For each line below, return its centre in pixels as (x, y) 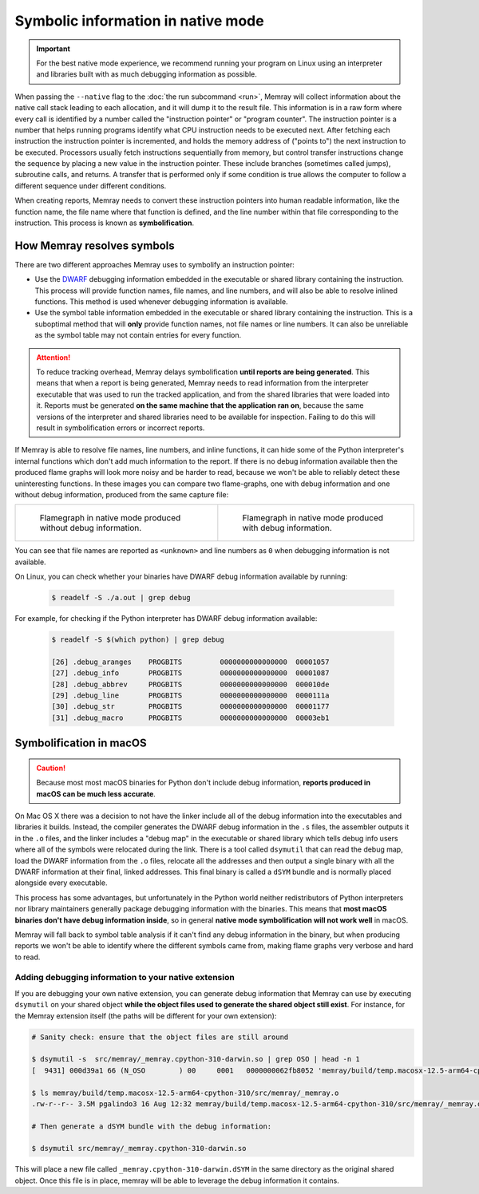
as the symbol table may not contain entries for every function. (138, 335)
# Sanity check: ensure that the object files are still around (160, 1037)
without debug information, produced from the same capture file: (122, 494)
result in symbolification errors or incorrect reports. (121, 428)
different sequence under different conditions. (91, 186)
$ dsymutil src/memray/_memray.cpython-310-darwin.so (139, 1149)
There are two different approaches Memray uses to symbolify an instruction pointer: (155, 264)
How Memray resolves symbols (95, 245)
